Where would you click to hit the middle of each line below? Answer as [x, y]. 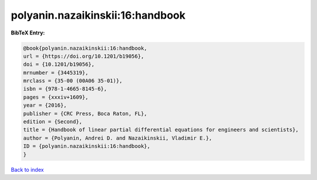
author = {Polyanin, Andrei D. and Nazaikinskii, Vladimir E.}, [118, 138]
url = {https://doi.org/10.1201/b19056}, [84, 56]
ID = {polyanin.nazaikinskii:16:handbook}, [87, 146]
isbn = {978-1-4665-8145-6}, [65, 89]
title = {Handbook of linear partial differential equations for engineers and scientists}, [161, 130]
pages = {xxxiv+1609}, [56, 97]
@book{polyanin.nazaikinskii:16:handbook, [85, 48]
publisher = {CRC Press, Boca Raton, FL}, [85, 113]
